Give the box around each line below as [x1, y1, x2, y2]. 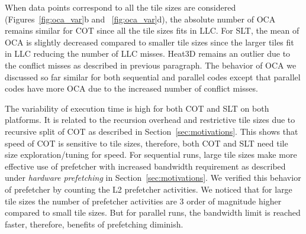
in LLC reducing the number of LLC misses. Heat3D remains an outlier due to [5, 47, 291, 60]
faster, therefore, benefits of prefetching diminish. [5, 217, 183, 230]
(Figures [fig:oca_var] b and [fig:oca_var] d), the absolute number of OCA [5, 12, 276, 25]
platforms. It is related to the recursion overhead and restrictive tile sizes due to [5, 113, 295, 126]
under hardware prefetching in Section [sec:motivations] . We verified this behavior [5, 171, 301, 184]
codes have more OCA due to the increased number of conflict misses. [5, 82, 258, 95]
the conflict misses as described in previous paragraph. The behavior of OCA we [5, 58, 297, 71]
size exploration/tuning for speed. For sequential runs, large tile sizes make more [5, 148, 297, 161]
